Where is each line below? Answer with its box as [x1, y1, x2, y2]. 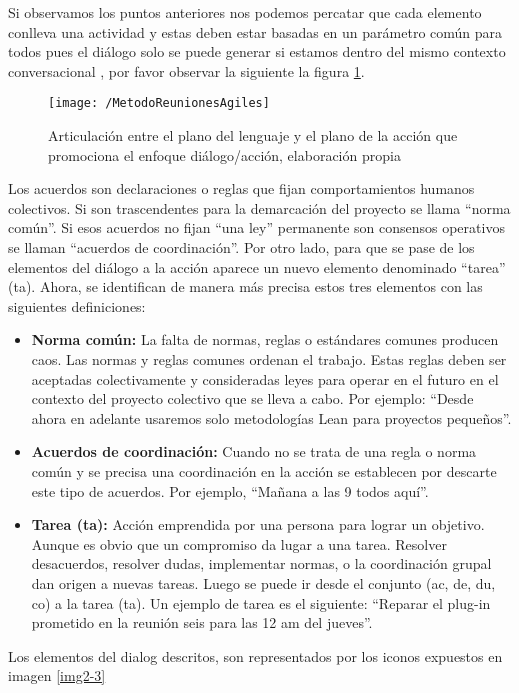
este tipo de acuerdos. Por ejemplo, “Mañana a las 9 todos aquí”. [31, 480, 429, 501]
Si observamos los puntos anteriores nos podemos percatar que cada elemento [8, 2, 482, 22]
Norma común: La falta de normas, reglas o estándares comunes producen [31, 329, 499, 350]
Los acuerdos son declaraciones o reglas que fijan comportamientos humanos [8, 178, 475, 199]
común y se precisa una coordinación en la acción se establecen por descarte [31, 460, 497, 481]
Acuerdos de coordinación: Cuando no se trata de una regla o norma [31, 441, 477, 462]
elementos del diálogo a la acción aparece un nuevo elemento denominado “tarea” [8, 256, 506, 277]
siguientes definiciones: [8, 295, 146, 316]
